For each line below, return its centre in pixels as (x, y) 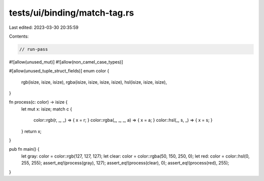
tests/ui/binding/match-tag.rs (72, 13)
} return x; (31, 131)
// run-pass (34, 49)
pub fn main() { (24, 149)
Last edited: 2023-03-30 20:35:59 (44, 27)
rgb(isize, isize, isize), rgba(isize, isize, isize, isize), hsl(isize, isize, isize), (94, 82)
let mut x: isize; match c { (47, 109)
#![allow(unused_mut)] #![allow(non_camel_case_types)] (66, 62)
